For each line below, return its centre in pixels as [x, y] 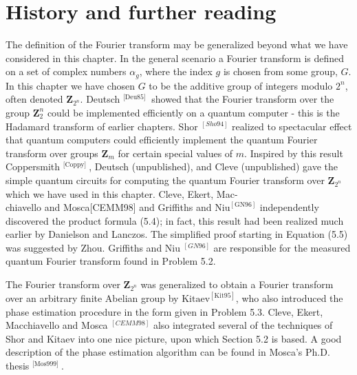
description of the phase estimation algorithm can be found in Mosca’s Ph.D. [168, 352]
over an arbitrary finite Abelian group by [92, 298]
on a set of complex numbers [66, 71]
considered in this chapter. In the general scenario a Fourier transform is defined [175, 58]
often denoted [34, 99]
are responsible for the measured [282, 247]
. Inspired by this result [294, 153]
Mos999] [46, 364]
